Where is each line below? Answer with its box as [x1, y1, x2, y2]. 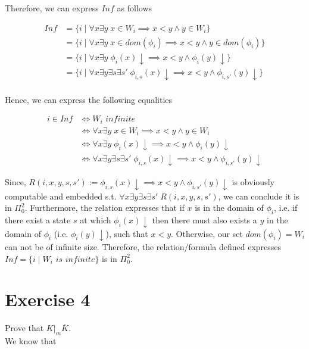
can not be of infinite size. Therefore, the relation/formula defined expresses [5, 240, 282, 253]
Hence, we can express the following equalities [5, 93, 173, 105]
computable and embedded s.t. [5, 189, 117, 202]
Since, [5, 176, 26, 188]
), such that [105, 227, 148, 239]
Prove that [5, 322, 44, 334]
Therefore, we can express [5, 2, 99, 14]
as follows [117, 2, 152, 14]
